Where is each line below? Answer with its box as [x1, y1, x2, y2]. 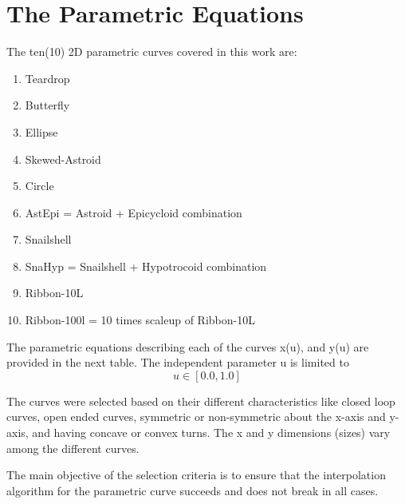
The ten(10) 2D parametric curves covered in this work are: [6, 43, 297, 60]
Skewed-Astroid [25, 150, 101, 167]
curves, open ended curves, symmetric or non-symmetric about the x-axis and [6, 408, 386, 425]
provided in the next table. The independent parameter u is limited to [6, 354, 349, 371]
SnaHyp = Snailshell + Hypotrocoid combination [25, 257, 267, 274]
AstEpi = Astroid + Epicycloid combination [25, 204, 242, 220]
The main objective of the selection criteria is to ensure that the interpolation [6, 466, 386, 483]
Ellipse [25, 123, 58, 140]
